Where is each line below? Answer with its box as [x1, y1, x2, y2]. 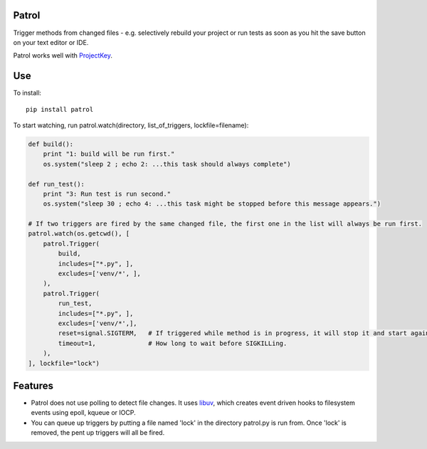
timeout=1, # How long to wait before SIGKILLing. [58, 339, 288, 347]
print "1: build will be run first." [43, 150, 175, 158]
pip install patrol [26, 105, 94, 113]
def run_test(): [28, 180, 85, 188]
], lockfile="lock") [28, 359, 100, 367]
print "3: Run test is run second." [43, 189, 171, 198]
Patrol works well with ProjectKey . [13, 51, 113, 60]
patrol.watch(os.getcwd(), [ [28, 230, 130, 238]
